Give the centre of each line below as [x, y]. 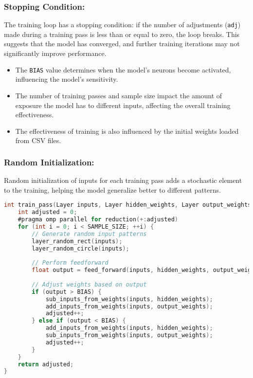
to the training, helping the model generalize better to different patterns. [112, 189]
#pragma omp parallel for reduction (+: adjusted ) [98, 220]
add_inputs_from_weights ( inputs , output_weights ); [129, 306]
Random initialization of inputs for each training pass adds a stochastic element [123, 180]
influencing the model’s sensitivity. [67, 79]
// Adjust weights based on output [89, 284]
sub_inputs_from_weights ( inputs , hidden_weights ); [129, 299]
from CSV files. [38, 140]
